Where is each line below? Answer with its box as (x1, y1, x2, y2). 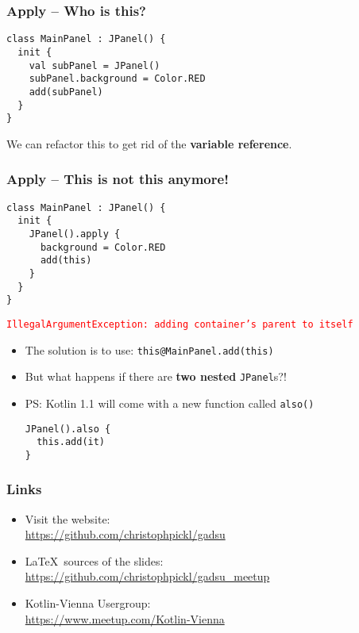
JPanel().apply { (29, 228, 121, 240)
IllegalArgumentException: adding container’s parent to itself (6, 318, 353, 330)
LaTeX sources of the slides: (25, 552, 164, 569)
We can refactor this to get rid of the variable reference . (6, 135, 292, 152)
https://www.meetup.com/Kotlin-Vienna (25, 610, 225, 627)
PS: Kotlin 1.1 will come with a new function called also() (25, 394, 315, 411)
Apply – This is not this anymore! (6, 169, 229, 189)
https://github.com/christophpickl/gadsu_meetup (25, 568, 270, 585)
